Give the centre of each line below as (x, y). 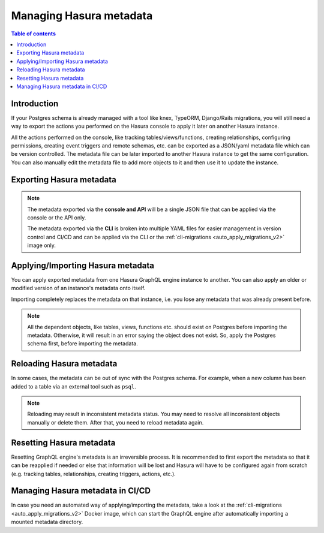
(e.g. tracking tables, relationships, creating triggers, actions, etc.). (94, 474)
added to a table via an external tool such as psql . (73, 386)
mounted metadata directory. (47, 522)
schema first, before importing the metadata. (82, 344)
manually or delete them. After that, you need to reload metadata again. (115, 422)
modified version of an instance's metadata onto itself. (78, 288)
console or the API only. (57, 217)
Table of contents (34, 34)
